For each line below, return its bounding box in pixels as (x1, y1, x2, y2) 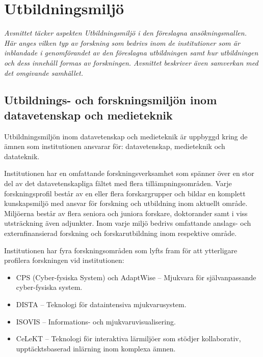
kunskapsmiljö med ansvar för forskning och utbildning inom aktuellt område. (4, 198, 248, 209)
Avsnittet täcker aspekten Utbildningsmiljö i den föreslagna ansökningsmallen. (4, 27, 247, 38)
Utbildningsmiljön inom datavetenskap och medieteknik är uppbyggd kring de (4, 131, 248, 141)
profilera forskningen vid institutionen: (4, 255, 124, 265)
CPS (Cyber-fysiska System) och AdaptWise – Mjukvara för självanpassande (16, 272, 256, 282)
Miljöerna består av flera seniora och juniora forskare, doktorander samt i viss (4, 207, 248, 218)
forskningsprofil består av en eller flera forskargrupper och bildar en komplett (4, 188, 246, 198)
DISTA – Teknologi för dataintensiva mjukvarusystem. (16, 299, 187, 309)
